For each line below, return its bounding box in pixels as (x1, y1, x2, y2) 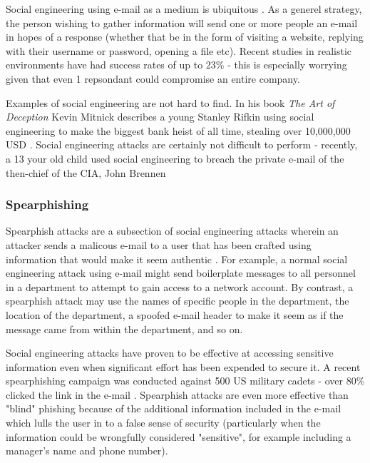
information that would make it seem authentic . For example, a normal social (6, 251, 348, 266)
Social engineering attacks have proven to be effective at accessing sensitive (6, 345, 334, 360)
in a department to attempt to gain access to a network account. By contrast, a (6, 279, 354, 294)
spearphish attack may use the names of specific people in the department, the (6, 293, 349, 308)
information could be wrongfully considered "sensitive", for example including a (6, 429, 351, 444)
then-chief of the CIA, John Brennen (6, 165, 166, 180)
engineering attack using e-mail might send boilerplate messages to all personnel (6, 265, 356, 280)
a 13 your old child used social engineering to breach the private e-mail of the (6, 151, 344, 166)
